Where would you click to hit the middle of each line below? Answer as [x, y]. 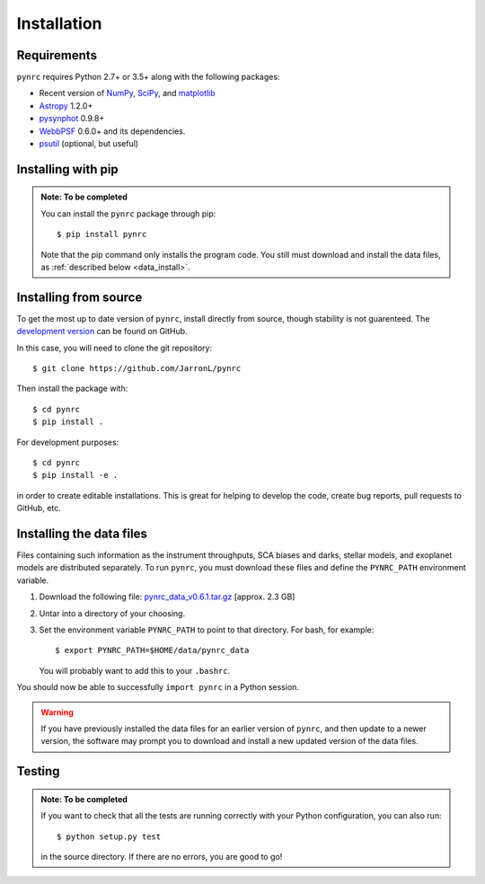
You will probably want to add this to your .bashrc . [135, 670]
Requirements [57, 55]
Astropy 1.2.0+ [66, 106]
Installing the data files [82, 534]
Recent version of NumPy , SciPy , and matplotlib [127, 93]
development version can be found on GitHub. [102, 331]
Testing [38, 771]
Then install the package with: [72, 389]
